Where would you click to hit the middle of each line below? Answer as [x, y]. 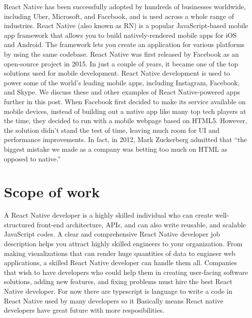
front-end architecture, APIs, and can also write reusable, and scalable [141, 224]
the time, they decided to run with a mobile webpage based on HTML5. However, [126, 120]
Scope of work [52, 192]
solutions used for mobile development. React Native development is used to [117, 73]
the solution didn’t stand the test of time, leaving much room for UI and [112, 130]
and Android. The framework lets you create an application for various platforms [124, 44]
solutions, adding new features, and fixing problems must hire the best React [118, 281]
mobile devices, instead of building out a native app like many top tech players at [125, 111]
